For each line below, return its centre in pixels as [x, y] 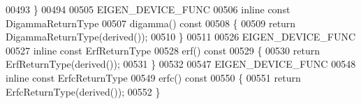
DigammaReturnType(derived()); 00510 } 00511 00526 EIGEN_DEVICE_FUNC [181, 37]
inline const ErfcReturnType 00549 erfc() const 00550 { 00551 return [153, 77]
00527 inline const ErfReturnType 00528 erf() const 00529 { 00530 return [163, 50]
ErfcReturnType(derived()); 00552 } [83, 91]
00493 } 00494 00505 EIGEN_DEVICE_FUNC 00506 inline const [148, 9]
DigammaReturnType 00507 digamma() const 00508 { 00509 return [151, 23]
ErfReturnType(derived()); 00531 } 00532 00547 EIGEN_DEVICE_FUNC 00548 [181, 64]
